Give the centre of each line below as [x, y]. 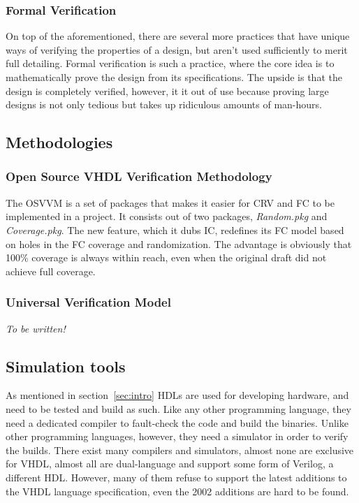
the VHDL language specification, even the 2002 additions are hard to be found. [177, 491]
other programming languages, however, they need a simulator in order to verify [177, 436]
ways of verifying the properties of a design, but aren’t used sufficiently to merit [177, 49]
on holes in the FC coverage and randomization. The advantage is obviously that [179, 243]
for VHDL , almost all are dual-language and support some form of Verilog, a [170, 464]
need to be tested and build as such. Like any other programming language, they [178, 408]
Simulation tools [66, 366]
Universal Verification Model [88, 302]
